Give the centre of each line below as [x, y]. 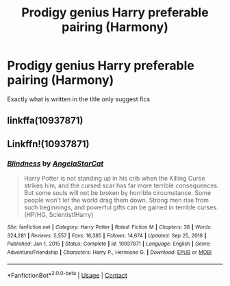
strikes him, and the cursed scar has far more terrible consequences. [121, 185]
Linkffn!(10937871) [48, 144]
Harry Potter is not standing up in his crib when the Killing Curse [114, 179]
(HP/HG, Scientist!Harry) [59, 215]
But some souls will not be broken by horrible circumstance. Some [117, 193]
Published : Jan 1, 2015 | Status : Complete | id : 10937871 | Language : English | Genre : [109, 244]
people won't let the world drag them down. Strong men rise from [116, 200]
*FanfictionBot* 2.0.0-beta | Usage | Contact [67, 274]
